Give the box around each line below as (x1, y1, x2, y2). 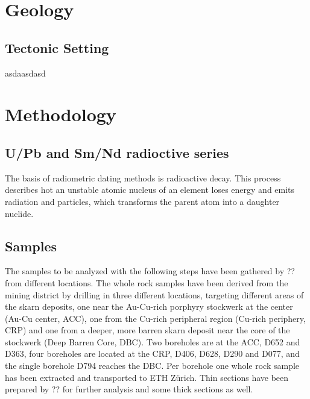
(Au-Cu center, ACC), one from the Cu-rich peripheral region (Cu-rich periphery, (5, 312, 306, 324)
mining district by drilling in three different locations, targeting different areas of (5, 288, 304, 301)
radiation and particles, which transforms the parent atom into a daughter (5, 195, 280, 207)
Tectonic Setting (5, 38, 109, 57)
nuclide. (5, 207, 34, 219)
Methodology (5, 102, 116, 127)
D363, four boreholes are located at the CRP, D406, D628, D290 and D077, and (5, 347, 300, 360)
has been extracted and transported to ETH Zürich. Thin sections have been (5, 371, 289, 383)
